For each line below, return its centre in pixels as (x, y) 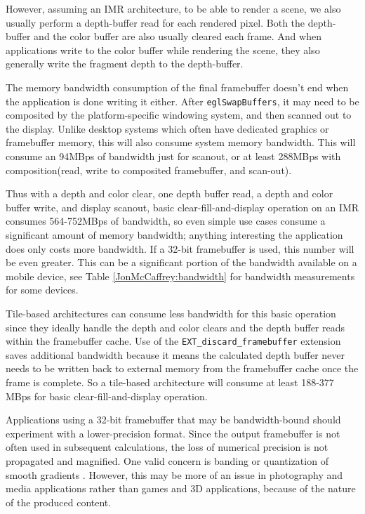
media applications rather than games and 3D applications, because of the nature (181, 488)
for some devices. (42, 290)
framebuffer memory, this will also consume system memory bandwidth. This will (181, 142)
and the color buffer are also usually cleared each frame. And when (178, 36)
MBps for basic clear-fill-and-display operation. (107, 396)
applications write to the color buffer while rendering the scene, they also (163, 50)
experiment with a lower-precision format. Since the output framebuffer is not (173, 433)
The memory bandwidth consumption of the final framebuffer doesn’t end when (177, 87)
